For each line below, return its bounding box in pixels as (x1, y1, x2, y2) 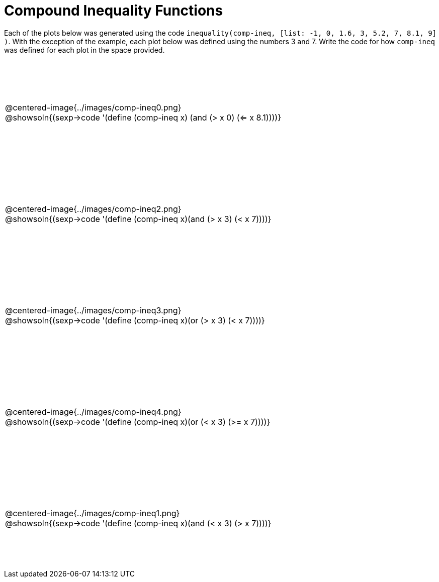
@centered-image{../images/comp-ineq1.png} (5, 508, 180, 518)
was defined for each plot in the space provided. (4, 45, 165, 54)
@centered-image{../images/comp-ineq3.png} (5, 305, 182, 315)
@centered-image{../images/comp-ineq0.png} (5, 102, 182, 112)
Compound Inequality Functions (4, 2, 223, 19)
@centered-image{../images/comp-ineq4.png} (5, 406, 182, 417)
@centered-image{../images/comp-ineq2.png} (5, 203, 182, 214)
